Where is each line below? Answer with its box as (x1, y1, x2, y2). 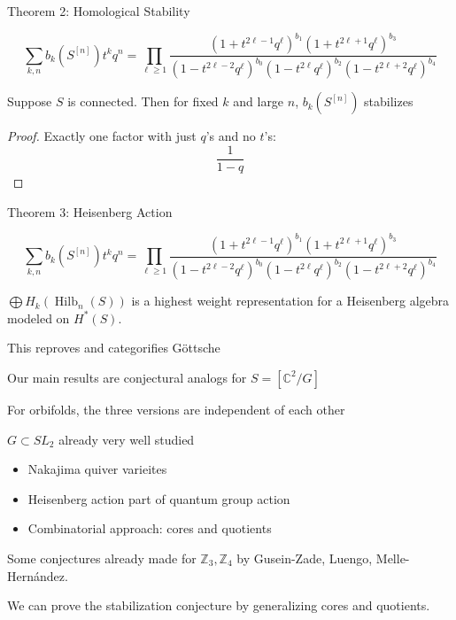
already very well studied (58, 430, 195, 448)
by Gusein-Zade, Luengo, (236, 548, 373, 567)
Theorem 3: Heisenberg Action (7, 202, 173, 221)
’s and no (205, 127, 256, 145)
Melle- (375, 548, 410, 567)
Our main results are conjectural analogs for (7, 368, 247, 386)
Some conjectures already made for (7, 548, 197, 567)
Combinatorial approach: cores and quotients (27, 519, 272, 538)
